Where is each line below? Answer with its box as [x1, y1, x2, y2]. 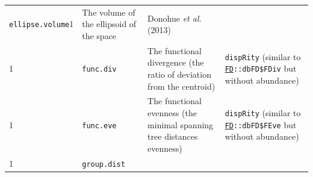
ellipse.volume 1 [9, 17, 74, 30]
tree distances [147, 130, 198, 143]
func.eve [82, 121, 117, 130]
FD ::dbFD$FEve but [225, 118, 297, 131]
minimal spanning [147, 118, 214, 131]
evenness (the [147, 107, 197, 119]
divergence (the [147, 56, 204, 69]
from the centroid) [147, 79, 215, 92]
